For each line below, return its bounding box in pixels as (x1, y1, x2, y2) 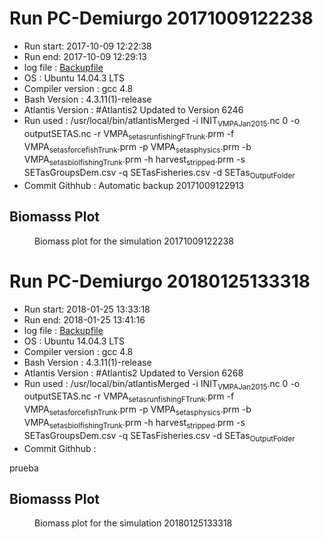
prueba (9, 462, 39, 474)
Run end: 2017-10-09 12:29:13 (23, 50, 147, 62)
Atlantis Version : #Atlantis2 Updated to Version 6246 (23, 103, 244, 116)
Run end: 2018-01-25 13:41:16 (23, 313, 146, 326)
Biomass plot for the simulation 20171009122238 (34, 235, 234, 247)
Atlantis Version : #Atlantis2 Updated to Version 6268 (23, 367, 244, 379)
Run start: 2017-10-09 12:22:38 (23, 40, 152, 52)
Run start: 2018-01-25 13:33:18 (23, 303, 151, 315)
